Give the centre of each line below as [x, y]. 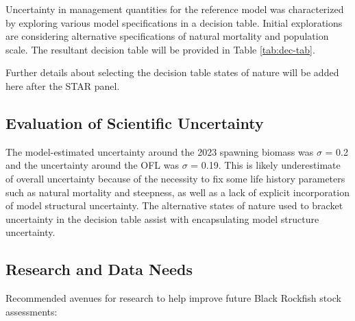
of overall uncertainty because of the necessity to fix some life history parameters [175, 178]
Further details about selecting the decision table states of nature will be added [172, 72]
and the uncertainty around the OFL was [92, 165]
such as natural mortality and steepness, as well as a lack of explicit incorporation [177, 192]
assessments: [32, 311]
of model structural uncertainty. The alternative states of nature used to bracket [174, 205]
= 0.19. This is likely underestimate [266, 165]
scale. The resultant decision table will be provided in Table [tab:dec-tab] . [160, 49]
